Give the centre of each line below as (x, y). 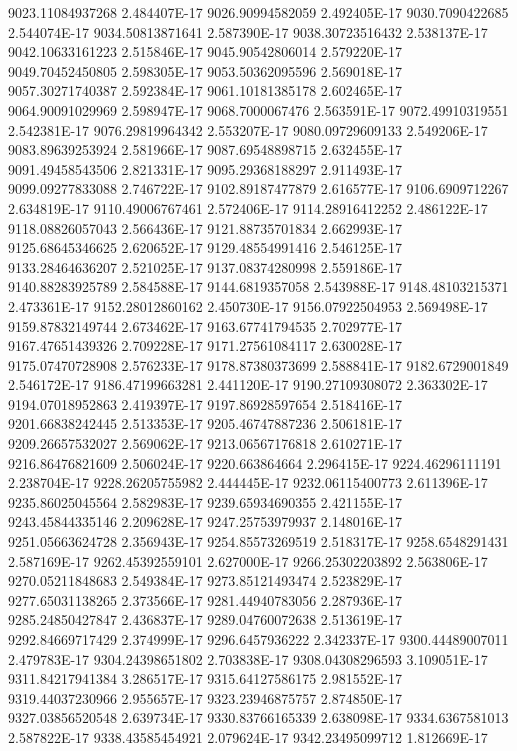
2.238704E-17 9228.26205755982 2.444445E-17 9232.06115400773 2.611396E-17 (248, 482)
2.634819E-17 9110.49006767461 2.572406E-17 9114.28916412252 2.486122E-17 (248, 207)
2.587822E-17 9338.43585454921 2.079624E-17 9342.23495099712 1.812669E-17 (248, 736)
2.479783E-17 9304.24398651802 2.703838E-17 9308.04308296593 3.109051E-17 (248, 658)
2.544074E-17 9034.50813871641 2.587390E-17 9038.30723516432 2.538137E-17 (248, 31)
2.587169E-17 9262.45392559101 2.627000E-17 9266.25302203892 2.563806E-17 (248, 560)
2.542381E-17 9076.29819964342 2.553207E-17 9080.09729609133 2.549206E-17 (248, 129)
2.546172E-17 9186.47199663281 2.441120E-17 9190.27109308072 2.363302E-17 (248, 384)
